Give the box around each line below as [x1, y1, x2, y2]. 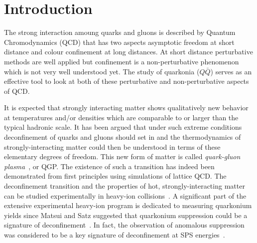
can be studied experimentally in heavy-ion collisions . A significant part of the [4, 190, 247, 201]
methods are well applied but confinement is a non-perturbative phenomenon [4, 56, 239, 66]
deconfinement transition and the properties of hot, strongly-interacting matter [4, 181, 245, 191]
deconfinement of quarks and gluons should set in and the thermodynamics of [4, 132, 241, 142]
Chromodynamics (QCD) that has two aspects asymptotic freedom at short [4, 36, 235, 47]
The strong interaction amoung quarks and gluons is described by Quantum [4, 27, 236, 37]
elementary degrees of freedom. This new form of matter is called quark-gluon [4, 151, 241, 162]
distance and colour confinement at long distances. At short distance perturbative [4, 46, 253, 57]
